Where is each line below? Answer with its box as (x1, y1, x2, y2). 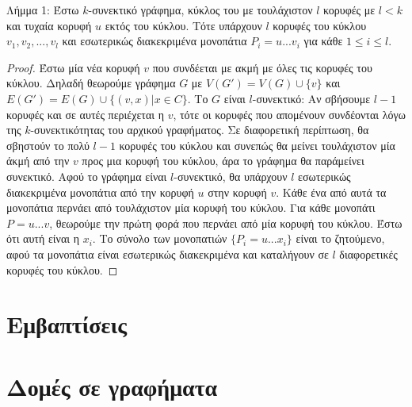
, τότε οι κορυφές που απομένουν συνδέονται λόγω (173, 106, 406, 122)
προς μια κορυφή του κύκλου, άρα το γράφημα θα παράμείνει (82, 152, 364, 169)
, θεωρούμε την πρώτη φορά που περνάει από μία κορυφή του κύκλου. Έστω (49, 214, 402, 231)
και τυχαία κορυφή (6, 17, 92, 33)
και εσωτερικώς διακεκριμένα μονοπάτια (62, 33, 247, 49)
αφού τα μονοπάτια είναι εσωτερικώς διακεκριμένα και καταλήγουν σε (6, 245, 329, 262)
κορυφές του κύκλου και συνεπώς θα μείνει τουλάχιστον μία (119, 136, 395, 153)
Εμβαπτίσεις (6, 308, 128, 340)
